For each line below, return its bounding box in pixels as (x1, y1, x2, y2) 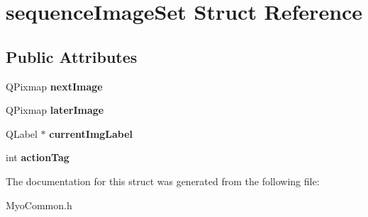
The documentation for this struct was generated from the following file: (6, 173, 320, 188)
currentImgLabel (49, 126, 133, 141)
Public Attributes (6, 45, 138, 67)
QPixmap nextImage (6, 78, 103, 93)
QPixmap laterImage (6, 102, 104, 117)
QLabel (6, 126, 38, 141)
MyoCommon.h (6, 197, 72, 212)
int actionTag (6, 150, 69, 165)
